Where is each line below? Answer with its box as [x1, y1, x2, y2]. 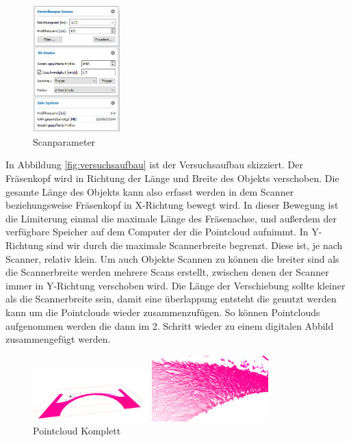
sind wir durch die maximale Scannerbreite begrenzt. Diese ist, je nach [47, 237, 343, 252]
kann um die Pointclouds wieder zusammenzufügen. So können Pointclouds [5, 304, 320, 319]
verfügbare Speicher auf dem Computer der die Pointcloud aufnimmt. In [5, 224, 309, 239]
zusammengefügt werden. [5, 332, 111, 346]
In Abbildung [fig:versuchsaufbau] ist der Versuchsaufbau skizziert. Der [5, 157, 303, 172]
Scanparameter [33, 134, 96, 148]
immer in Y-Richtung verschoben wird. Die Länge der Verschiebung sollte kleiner [5, 278, 346, 292]
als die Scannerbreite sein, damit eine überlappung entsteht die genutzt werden [5, 291, 337, 306]
